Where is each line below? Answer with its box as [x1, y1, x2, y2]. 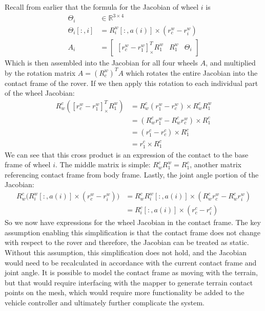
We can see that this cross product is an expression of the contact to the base [5, 149, 249, 160]
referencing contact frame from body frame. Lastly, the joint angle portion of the [5, 169, 259, 180]
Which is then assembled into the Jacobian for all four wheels [5, 57, 198, 68]
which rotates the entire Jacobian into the [126, 67, 258, 78]
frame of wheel [5, 159, 51, 170]
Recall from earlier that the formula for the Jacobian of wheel [5, 2, 199, 12]
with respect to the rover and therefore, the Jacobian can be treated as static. [5, 237, 249, 248]
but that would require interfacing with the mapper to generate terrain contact [5, 277, 253, 287]
